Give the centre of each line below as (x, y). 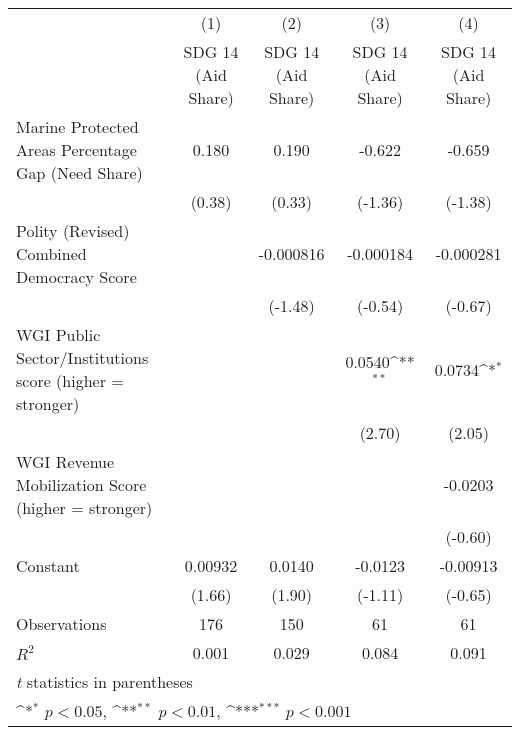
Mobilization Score (81, 484)
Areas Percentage (76, 149)
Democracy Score (76, 276)
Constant (48, 565)
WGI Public (58, 334)
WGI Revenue (65, 461)
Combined (51, 253)
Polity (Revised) (73, 230)
